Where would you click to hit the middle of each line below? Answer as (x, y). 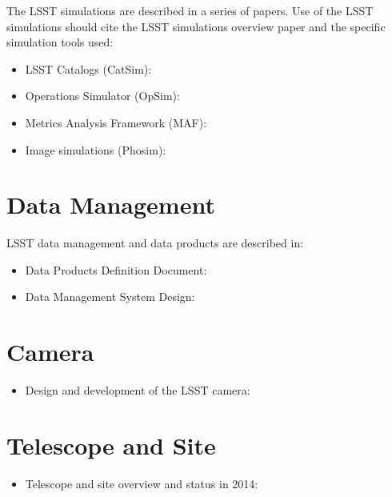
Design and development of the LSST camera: (138, 390)
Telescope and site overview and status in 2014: (142, 483)
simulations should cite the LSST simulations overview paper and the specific (196, 26)
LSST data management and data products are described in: (155, 243)
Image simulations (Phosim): (96, 149)
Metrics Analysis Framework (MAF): (116, 122)
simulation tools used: (60, 42)
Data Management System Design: (110, 297)
